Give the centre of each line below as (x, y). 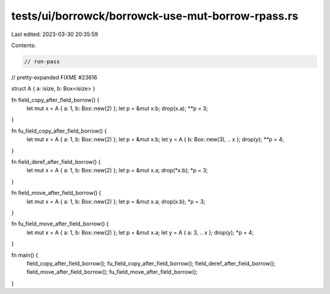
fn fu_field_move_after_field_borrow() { (60, 224)
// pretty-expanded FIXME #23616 (54, 77)
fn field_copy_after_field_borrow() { (55, 100)
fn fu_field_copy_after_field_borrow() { (59, 131)
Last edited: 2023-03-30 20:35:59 (55, 34)
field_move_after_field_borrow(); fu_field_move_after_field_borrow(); (112, 272)
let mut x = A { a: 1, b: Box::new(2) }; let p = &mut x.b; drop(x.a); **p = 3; (117, 108)
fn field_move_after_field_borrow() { (57, 193)
